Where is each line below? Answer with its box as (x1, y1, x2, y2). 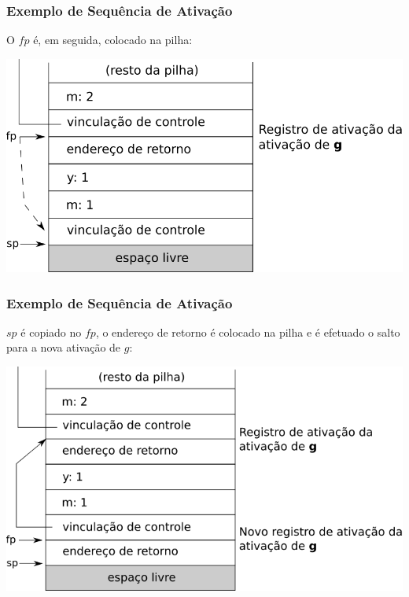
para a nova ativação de (6, 339, 121, 356)
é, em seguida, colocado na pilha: (33, 31, 193, 48)
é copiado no (20, 323, 82, 340)
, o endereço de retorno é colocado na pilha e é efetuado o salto (95, 323, 400, 340)
